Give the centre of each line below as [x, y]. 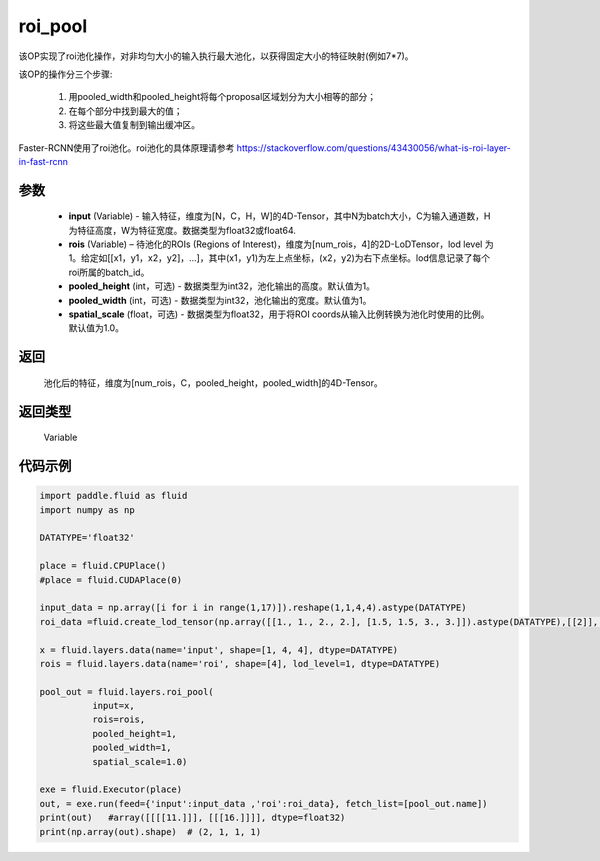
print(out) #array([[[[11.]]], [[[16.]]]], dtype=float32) [192, 818]
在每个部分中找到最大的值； [125, 111]
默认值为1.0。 [96, 328]
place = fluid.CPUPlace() [103, 566]
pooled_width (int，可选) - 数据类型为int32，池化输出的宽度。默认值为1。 [220, 300]
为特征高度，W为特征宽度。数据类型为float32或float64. [182, 230]
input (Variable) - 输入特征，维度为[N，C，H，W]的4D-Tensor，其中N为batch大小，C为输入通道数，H [279, 216]
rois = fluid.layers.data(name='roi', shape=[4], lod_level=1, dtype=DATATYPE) [240, 663]
